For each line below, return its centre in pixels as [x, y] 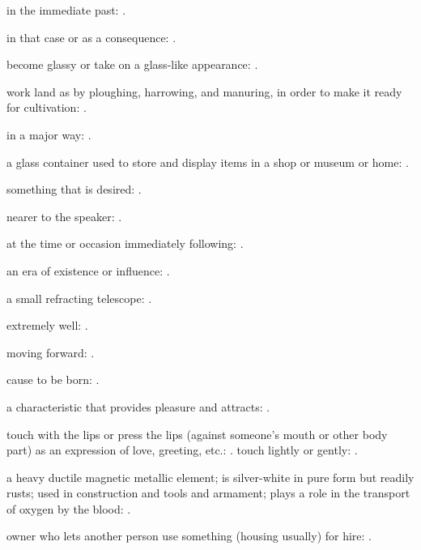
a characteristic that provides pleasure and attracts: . [138, 406]
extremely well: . [47, 325]
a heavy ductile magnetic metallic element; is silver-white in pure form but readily [210, 477]
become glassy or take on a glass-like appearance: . [132, 64]
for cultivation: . [47, 107]
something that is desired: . [74, 189]
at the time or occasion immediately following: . [125, 243]
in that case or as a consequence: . [91, 37]
